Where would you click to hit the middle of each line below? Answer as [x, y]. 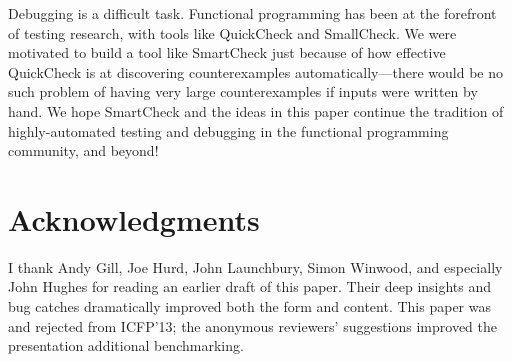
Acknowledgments [134, 218]
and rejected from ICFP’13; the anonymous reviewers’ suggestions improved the [253, 325]
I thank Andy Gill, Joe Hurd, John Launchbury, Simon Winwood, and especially [255, 266]
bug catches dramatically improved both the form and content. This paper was [249, 306]
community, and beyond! [83, 150]
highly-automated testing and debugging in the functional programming [228, 130]
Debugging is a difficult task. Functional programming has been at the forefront [252, 13]
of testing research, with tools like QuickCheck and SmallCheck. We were [232, 32]
